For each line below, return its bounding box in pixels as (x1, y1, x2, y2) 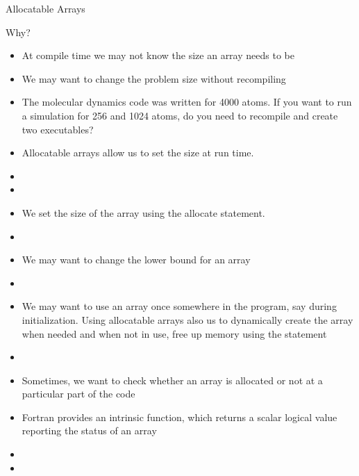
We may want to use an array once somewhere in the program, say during (22, 299, 337, 313)
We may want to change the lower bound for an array (22, 252, 251, 267)
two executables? (22, 122, 94, 136)
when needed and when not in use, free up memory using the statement (22, 326, 327, 340)
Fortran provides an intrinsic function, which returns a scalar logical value (22, 409, 337, 424)
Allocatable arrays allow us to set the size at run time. (22, 145, 254, 160)
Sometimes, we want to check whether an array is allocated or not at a (22, 372, 323, 387)
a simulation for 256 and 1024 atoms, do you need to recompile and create (22, 108, 338, 122)
